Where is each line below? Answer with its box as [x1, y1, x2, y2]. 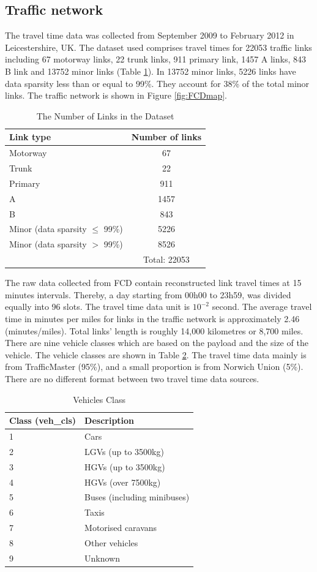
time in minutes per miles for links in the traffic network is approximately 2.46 [5, 312, 300, 325]
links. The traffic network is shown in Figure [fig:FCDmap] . [5, 89, 228, 102]
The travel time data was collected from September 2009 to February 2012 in [5, 29, 294, 42]
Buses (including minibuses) [84, 491, 190, 503]
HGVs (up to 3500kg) [84, 460, 165, 473]
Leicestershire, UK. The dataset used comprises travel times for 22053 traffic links [5, 40, 312, 53]
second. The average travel [212, 300, 312, 313]
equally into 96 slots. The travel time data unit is [5, 300, 190, 313]
